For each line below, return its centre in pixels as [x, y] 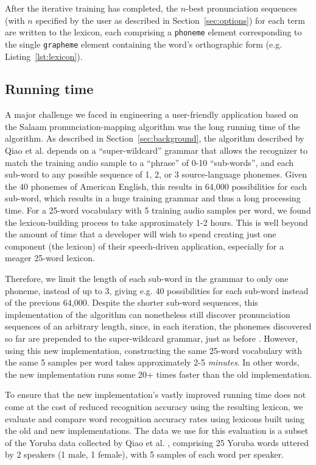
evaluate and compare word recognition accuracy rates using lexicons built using [155, 418]
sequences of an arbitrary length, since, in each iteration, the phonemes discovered [158, 326]
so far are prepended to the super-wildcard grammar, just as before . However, [151, 338]
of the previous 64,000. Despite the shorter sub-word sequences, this [132, 302]
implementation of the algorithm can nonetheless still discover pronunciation [148, 314]
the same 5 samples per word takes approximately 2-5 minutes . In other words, [152, 362]
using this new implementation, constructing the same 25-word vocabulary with [154, 350]
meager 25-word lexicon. [50, 258]
